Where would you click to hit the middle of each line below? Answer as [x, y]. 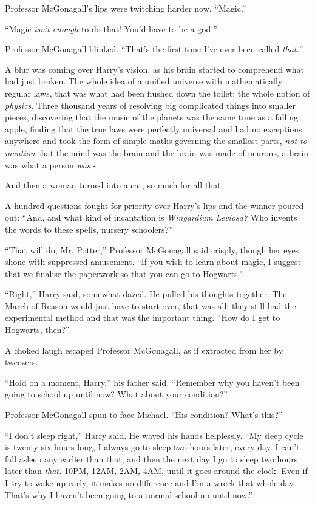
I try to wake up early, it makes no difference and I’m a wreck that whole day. [150, 483]
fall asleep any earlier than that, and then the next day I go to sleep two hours [151, 459]
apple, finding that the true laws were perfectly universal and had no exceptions [154, 129]
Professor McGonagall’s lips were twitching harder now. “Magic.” [126, 8]
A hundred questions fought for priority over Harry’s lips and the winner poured [154, 205]
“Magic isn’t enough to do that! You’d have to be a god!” [111, 28]
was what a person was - [50, 164]
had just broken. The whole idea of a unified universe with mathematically [144, 81]
